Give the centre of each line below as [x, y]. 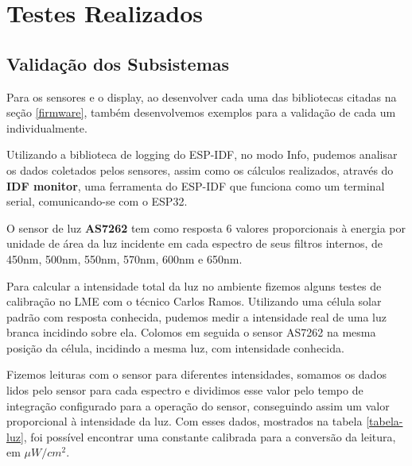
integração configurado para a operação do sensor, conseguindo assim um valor [198, 405]
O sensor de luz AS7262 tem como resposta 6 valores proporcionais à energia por [206, 227]
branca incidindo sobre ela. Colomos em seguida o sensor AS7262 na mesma [191, 332]
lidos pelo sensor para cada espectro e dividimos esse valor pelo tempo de [185, 390]
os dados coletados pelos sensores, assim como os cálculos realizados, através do [200, 169]
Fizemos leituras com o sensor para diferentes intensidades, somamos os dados [196, 374]
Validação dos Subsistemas [118, 63]
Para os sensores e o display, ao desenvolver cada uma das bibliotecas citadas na [202, 96]
